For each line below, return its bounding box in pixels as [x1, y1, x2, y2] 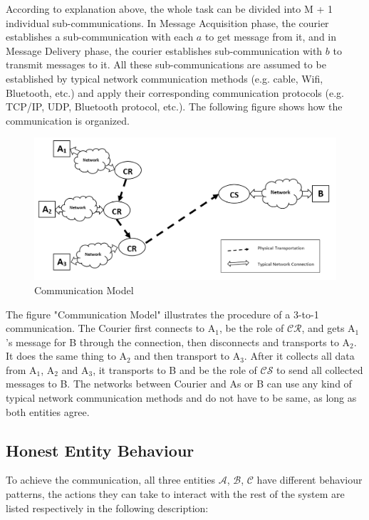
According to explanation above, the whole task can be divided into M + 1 [6, 1, 333, 16]
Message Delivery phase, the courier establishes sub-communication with [6, 43, 323, 58]
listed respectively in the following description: [6, 500, 209, 515]
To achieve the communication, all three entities [6, 472, 216, 487]
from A [6, 362, 37, 377]
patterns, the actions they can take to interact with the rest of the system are [6, 487, 345, 501]
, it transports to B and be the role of [93, 362, 257, 377]
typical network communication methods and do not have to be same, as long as [6, 390, 357, 405]
